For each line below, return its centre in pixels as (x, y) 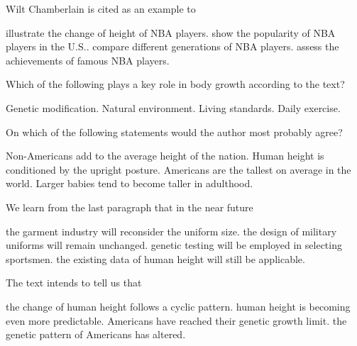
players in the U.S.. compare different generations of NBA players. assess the (172, 46)
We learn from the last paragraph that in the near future (130, 207)
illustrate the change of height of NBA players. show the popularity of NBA (171, 32)
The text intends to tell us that (74, 283)
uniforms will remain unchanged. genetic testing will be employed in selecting (174, 245)
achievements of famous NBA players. (88, 60)
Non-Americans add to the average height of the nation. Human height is (165, 156)
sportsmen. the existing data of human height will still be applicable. (155, 258)
